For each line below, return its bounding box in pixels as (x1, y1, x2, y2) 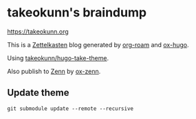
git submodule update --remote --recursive (7, 105, 134, 112)
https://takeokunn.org (7, 27, 69, 36)
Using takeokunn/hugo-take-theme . (7, 53, 109, 62)
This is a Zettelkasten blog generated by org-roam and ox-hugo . (7, 40, 189, 49)
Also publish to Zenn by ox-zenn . (7, 67, 101, 75)
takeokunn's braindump (7, 5, 146, 21)
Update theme (7, 87, 70, 98)
